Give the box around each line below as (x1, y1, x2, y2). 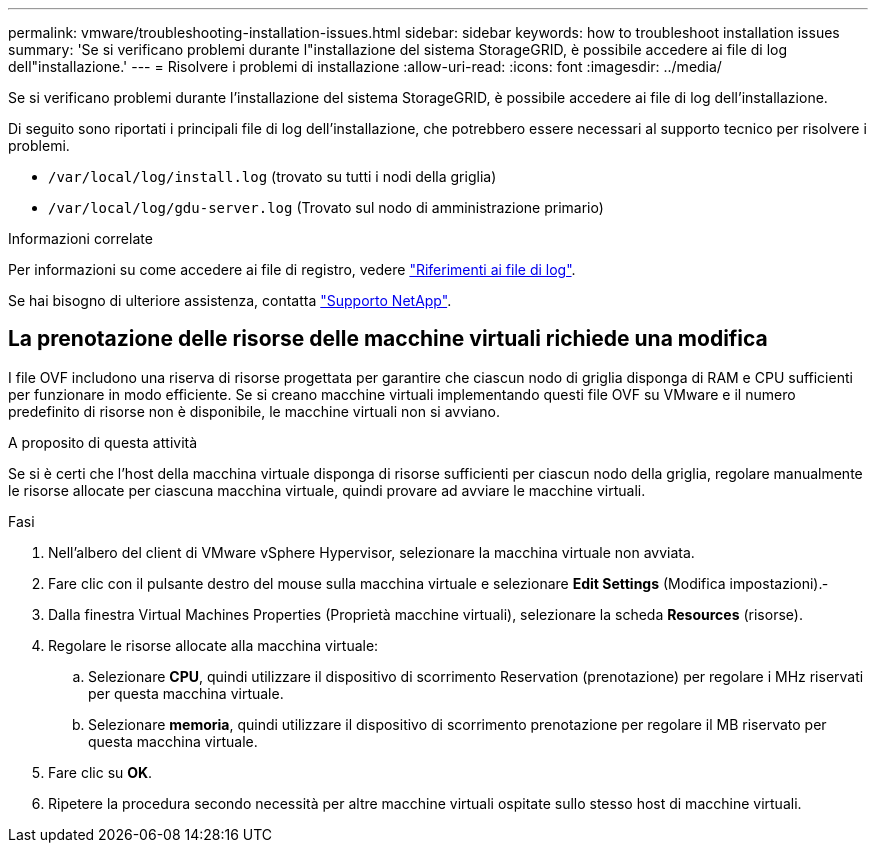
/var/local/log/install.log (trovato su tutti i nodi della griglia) (48, 168, 497, 185)
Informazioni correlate (8, 230, 153, 247)
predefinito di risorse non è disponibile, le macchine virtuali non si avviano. (8, 402, 500, 420)
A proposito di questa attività (8, 433, 198, 451)
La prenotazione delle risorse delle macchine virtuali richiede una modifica (8, 326, 768, 352)
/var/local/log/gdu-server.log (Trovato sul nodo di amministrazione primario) (48, 199, 604, 216)
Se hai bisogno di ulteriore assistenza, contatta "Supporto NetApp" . (8, 292, 452, 309)
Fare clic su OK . (48, 763, 153, 781)
